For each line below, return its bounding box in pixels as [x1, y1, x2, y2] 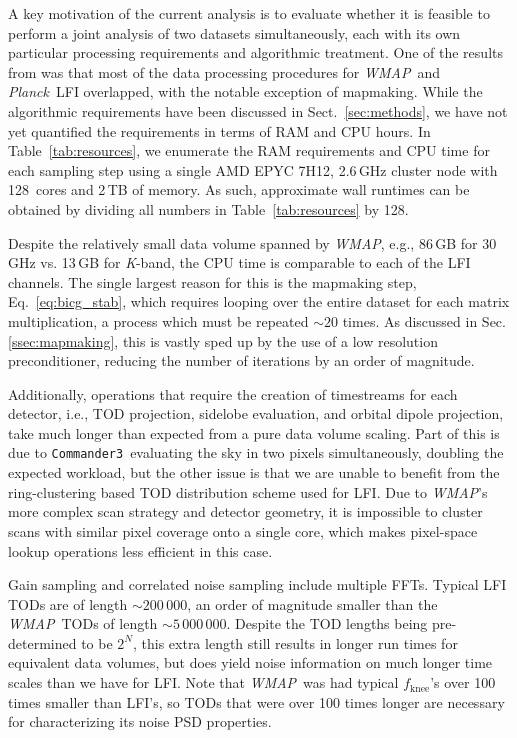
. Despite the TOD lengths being [226, 613, 428, 634]
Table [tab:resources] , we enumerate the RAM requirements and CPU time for [8, 140, 490, 161]
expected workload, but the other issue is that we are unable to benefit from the [8, 462, 500, 483]
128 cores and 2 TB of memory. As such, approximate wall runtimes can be [8, 179, 470, 200]
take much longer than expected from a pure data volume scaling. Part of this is [8, 422, 500, 443]
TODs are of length [8, 593, 128, 614]
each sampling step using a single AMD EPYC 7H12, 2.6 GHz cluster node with [8, 159, 498, 180]
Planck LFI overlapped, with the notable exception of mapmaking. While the [8, 81, 483, 102]
